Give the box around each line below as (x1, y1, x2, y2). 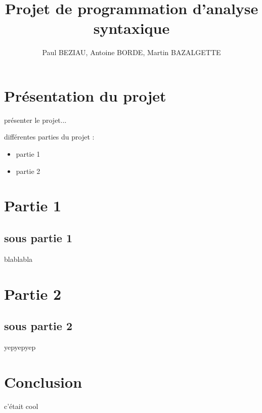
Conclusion (4, 371, 82, 392)
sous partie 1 (4, 230, 72, 245)
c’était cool (4, 400, 38, 411)
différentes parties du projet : (4, 131, 95, 142)
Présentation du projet (4, 85, 166, 106)
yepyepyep (4, 341, 36, 352)
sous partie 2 (4, 318, 72, 334)
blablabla (4, 253, 33, 264)
